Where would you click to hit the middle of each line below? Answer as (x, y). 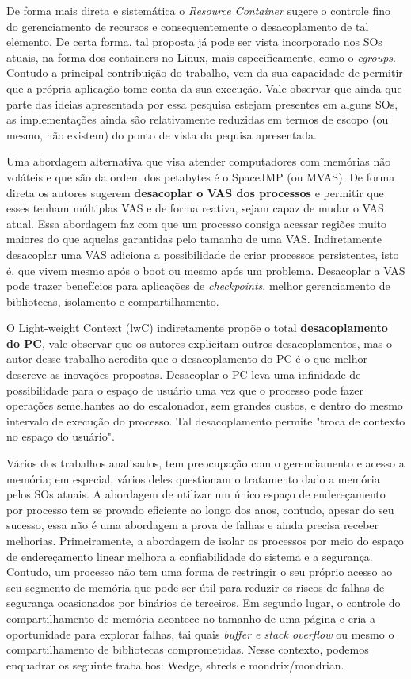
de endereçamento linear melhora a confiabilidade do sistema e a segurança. (190, 556)
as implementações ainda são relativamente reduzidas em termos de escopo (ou (198, 119)
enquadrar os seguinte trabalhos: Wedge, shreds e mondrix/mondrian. (175, 664)
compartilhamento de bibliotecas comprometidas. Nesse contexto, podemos (188, 649)
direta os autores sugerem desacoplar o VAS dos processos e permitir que (195, 192)
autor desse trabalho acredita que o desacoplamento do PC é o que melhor (187, 359)
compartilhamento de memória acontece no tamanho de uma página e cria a (191, 618)
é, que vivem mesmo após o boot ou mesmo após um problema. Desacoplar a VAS (206, 270)
